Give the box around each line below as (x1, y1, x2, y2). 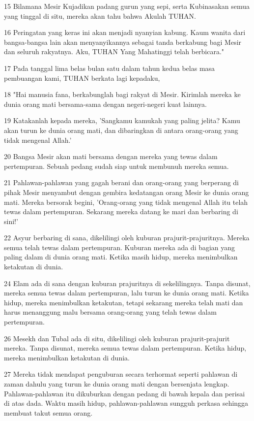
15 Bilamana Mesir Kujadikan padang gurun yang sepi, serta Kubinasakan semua (4, 1, 250, 11)
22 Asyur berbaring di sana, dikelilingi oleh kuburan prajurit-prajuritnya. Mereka (4, 232, 250, 243)
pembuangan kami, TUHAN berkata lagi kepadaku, (4, 72, 160, 83)
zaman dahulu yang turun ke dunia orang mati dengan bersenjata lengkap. (4, 379, 229, 389)
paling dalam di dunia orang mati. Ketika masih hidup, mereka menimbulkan (4, 252, 238, 262)
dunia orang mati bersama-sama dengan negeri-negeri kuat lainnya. (4, 98, 207, 109)
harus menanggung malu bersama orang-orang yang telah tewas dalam (4, 307, 217, 317)
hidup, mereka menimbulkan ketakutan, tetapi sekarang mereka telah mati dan (4, 297, 243, 307)
